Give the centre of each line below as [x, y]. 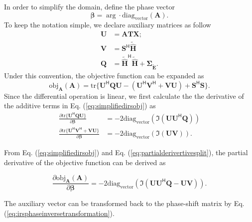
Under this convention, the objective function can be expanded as [104, 76]
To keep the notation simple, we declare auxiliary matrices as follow [108, 25]
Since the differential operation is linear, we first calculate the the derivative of [124, 96]
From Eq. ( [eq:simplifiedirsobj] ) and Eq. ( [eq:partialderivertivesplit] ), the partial [126, 152]
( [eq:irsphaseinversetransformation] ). [59, 213]
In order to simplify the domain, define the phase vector [89, 6]
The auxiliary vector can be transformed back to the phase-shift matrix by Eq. [124, 203]
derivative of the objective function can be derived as [85, 162]
